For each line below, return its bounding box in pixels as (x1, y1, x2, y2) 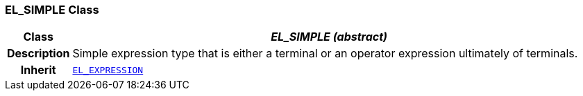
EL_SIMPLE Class (5, 3, 99, 17)
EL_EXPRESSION (72, 64, 144, 75)
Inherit (20, 63, 56, 77)
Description (7, 46, 70, 61)
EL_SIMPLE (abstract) (271, 30, 388, 44)
